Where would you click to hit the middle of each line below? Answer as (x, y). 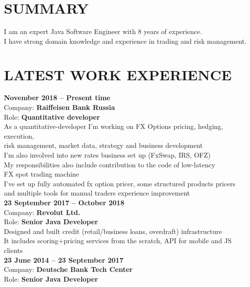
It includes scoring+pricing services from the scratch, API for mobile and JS (118, 241)
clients (13, 250)
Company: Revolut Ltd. (42, 212)
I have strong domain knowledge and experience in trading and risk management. (125, 41)
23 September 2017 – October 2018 (64, 202)
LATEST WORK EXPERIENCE (118, 74)
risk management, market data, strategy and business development (103, 145)
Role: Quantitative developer (52, 117)
